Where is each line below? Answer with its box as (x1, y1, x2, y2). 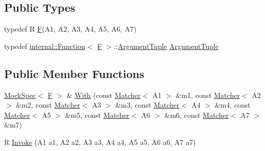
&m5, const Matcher (65, 109, 129, 120)
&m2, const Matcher (16, 99, 80, 110)
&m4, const (214, 99, 251, 110)
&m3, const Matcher (115, 99, 180, 110)
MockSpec (4, 89, 36, 100)
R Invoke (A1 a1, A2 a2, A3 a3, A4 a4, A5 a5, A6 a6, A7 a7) (4, 136, 196, 147)
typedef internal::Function (4, 40, 85, 51)
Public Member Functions (4, 65, 144, 81)
